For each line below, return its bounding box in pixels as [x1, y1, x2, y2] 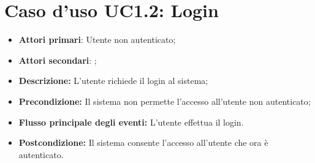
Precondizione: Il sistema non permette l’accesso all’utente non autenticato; [18, 94, 311, 107]
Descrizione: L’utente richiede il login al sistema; [18, 74, 208, 87]
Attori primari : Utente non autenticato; [18, 33, 176, 46]
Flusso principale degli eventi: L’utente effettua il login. [18, 115, 244, 128]
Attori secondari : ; [18, 53, 97, 66]
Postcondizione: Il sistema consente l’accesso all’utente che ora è [18, 136, 268, 149]
